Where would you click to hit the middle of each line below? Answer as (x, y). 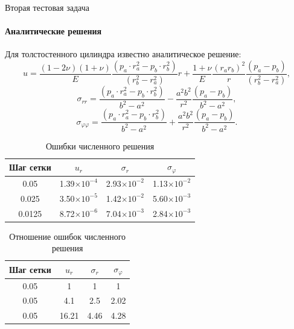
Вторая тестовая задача (47, 7)
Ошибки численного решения (100, 146)
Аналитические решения (53, 31)
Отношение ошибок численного (68, 236)
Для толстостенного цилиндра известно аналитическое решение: (123, 54)
